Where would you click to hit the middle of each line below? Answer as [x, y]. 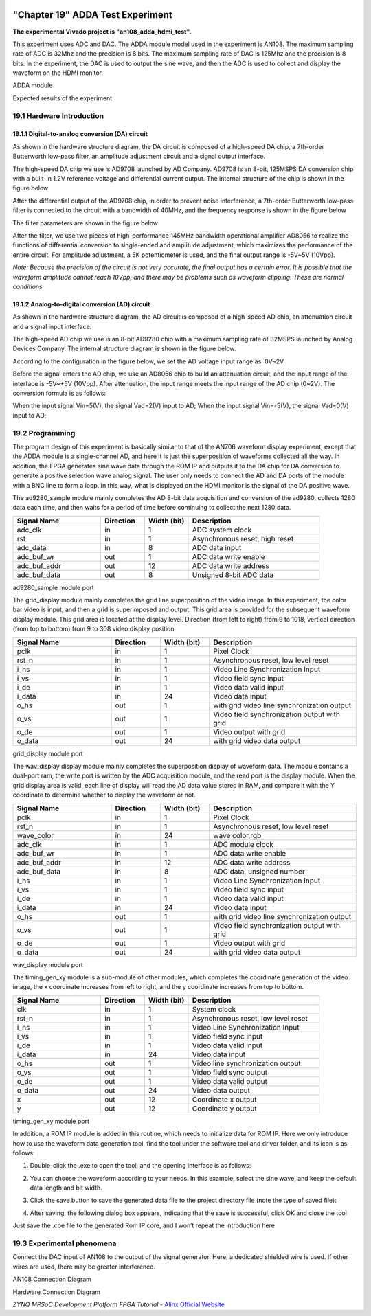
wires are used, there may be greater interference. [84, 1267]
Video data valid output [230, 1081]
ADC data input [217, 547]
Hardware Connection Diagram [57, 1292]
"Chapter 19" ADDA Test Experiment [92, 15]
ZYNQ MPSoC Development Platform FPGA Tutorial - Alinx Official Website [119, 1304]
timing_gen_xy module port [51, 1121]
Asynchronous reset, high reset [243, 538]
